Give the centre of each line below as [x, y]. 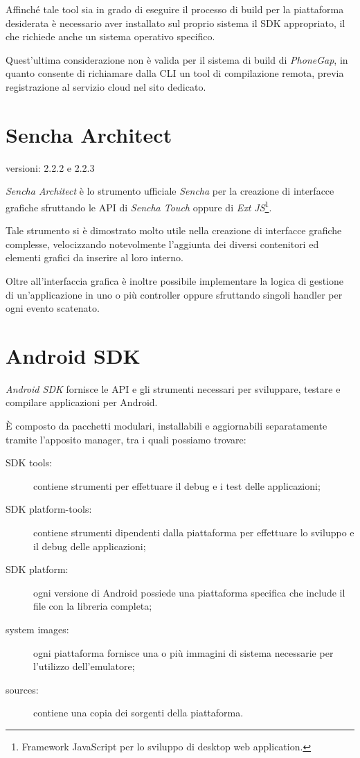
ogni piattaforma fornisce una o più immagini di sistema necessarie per [183, 652]
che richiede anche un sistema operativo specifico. [110, 36]
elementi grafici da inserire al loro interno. [94, 257]
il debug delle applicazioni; [90, 546]
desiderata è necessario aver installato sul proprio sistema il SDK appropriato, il [175, 23]
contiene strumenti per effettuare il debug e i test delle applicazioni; [177, 485]
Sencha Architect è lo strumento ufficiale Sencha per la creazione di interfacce [170, 191]
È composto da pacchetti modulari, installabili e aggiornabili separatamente [166, 425]
